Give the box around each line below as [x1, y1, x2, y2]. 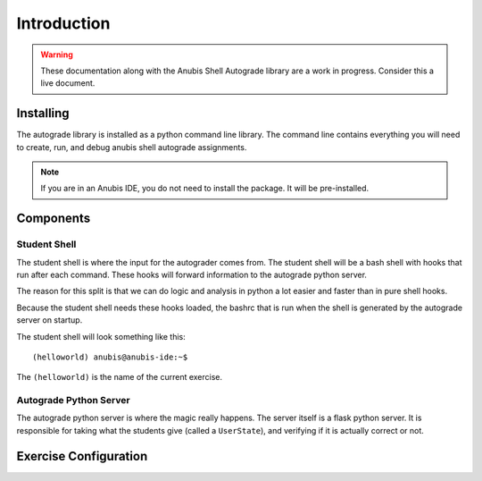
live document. [40, 78, 96, 89]
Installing [16, 105, 71, 121]
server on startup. [16, 315, 83, 325]
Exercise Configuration [16, 448, 148, 464]
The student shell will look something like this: [16, 331, 187, 342]
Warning [40, 49, 73, 60]
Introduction [16, 13, 111, 33]
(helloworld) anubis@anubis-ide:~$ [32, 351, 188, 362]
